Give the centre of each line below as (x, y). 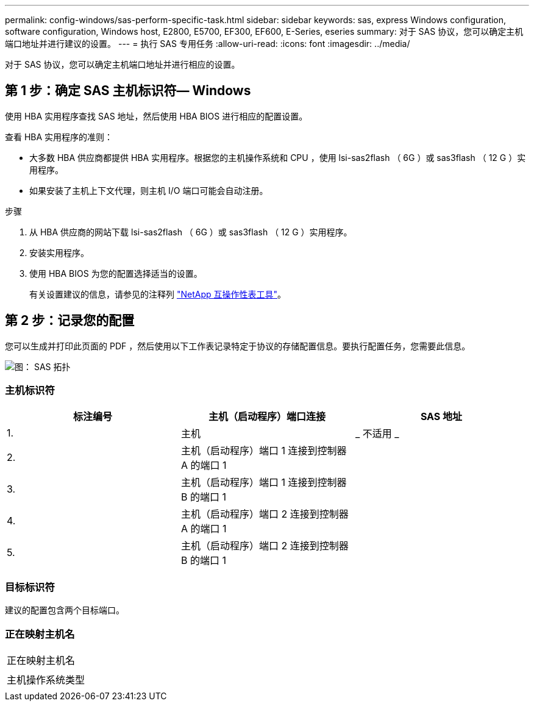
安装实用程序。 (59, 252)
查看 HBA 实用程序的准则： (59, 137)
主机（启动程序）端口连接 (267, 417)
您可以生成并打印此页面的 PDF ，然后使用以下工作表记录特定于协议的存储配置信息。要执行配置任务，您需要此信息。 (238, 346)
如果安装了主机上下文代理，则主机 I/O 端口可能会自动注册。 (149, 190)
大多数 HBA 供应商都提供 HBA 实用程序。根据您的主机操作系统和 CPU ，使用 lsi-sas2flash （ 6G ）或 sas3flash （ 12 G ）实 (278, 157)
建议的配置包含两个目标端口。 (65, 610)
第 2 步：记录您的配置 (70, 321)
